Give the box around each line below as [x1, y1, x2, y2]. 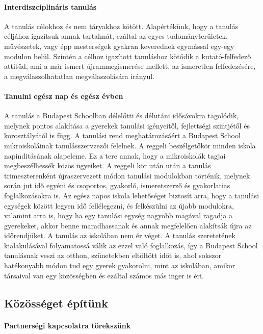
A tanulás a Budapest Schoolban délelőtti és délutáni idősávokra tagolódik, [4, 110, 239, 121]
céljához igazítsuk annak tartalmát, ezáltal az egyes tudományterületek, [4, 31, 228, 41]
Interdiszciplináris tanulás [4, 1, 97, 12]
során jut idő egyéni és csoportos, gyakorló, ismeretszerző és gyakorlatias [4, 180, 230, 191]
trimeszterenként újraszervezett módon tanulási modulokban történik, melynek [4, 170, 250, 181]
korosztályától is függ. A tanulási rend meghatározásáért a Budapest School [4, 130, 241, 141]
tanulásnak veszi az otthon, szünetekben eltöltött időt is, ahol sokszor [4, 250, 222, 261]
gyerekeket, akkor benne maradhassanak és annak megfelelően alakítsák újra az [4, 220, 252, 230]
